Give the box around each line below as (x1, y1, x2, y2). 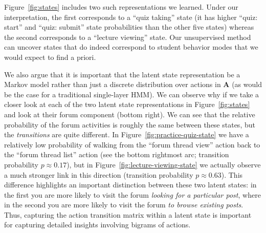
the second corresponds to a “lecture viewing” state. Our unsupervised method (4, 31, 251, 42)
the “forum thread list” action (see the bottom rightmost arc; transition (4, 149, 229, 160)
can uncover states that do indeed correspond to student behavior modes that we (4, 41, 258, 52)
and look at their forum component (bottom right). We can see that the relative (4, 109, 255, 119)
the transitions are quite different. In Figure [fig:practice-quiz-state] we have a (4, 129, 249, 140)
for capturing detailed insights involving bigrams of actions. (4, 219, 191, 230)
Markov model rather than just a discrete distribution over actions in (4, 79, 221, 90)
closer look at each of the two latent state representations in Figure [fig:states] (4, 99, 250, 110)
